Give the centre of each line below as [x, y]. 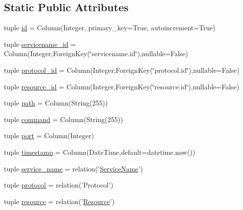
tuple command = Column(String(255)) [64, 119]
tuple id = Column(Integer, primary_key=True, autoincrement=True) [110, 28]
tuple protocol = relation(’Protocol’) [59, 185]
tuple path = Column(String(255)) [56, 103]
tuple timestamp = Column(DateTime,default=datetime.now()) [100, 152]
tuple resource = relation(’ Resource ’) [59, 201]
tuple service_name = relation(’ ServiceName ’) [74, 168]
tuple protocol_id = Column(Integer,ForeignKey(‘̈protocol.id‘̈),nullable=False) [122, 70]
